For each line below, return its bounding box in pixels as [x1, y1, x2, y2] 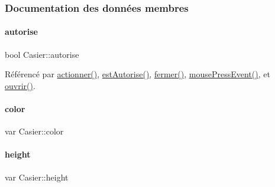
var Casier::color [5, 125, 64, 137]
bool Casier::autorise [5, 48, 79, 60]
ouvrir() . [5, 79, 35, 91]
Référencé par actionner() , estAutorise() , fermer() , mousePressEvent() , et [5, 68, 270, 80]
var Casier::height [5, 170, 69, 183]
